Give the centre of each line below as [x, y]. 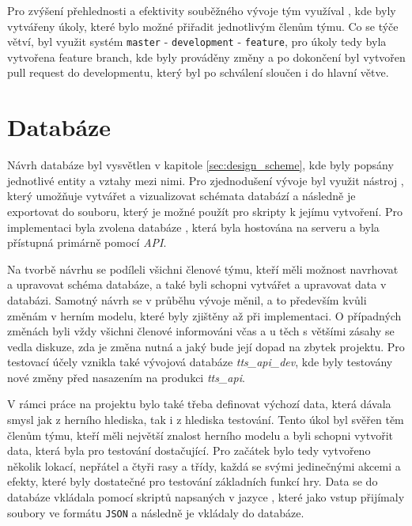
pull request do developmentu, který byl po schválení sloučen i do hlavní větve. [198, 72]
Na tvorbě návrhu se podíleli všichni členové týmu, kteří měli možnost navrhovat [203, 269]
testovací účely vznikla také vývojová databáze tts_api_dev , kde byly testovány [200, 362]
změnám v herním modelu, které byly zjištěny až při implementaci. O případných [204, 315]
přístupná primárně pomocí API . [87, 242]
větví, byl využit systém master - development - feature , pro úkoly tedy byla [197, 42]
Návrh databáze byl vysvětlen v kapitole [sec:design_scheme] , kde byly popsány [200, 165]
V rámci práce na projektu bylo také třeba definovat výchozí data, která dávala [199, 404]
